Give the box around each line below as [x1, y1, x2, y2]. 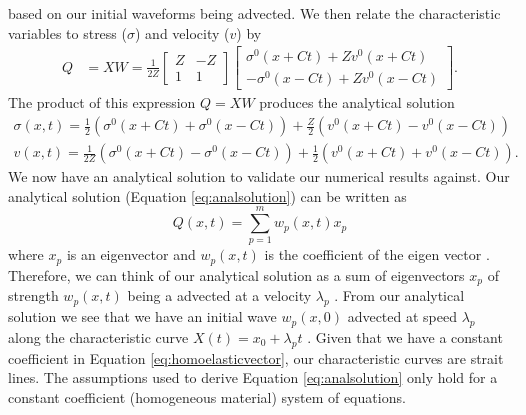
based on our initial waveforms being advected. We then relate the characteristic [8, 3, 501, 23]
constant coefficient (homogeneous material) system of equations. [8, 386, 406, 407]
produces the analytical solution [259, 92, 455, 113]
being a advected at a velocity [127, 285, 312, 306]
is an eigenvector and [66, 244, 196, 265]
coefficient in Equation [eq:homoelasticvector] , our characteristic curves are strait [8, 347, 504, 368]
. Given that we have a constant [307, 326, 503, 347]
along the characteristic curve [8, 326, 189, 347]
